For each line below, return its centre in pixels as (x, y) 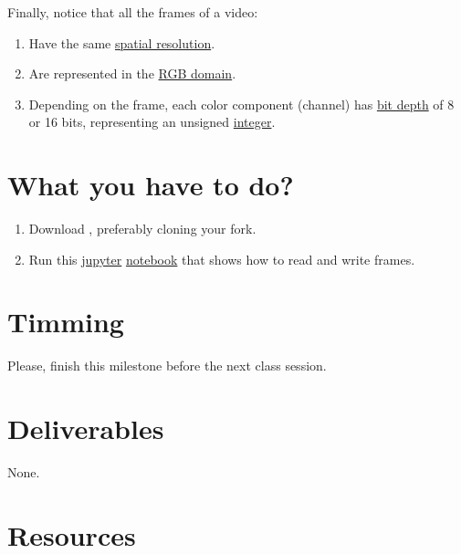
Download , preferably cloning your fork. (142, 229)
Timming (66, 322)
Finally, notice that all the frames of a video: (133, 12)
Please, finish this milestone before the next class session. (167, 366)
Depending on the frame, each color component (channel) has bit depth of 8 (241, 104)
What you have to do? (151, 185)
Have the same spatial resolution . (122, 42)
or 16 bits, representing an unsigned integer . (152, 122)
